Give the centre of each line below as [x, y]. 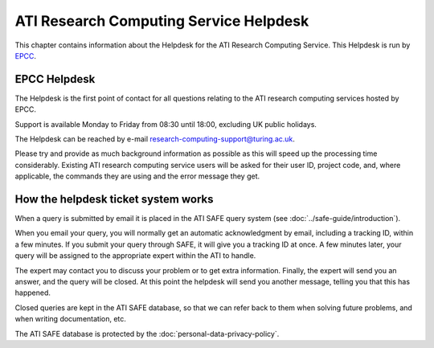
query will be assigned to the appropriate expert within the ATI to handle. [135, 256]
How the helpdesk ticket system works [114, 199]
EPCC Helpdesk [55, 79]
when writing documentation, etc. [70, 319]
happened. [33, 293]
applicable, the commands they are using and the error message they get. [137, 176]
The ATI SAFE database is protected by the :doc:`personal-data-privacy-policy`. [147, 334]
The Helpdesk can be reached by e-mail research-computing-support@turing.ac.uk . [155, 139]
